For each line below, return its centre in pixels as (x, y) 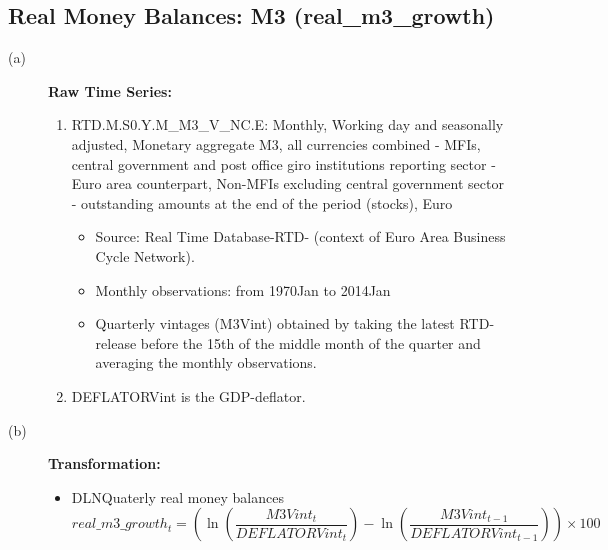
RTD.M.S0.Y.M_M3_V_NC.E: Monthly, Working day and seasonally (287, 124)
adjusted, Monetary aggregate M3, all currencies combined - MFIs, (276, 143)
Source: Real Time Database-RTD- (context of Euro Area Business (300, 236)
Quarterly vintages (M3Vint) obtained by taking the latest (275, 323)
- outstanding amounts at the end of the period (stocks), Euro (262, 202)
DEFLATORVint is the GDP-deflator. (188, 395)
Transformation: (104, 463)
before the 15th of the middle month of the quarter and (310, 342)
